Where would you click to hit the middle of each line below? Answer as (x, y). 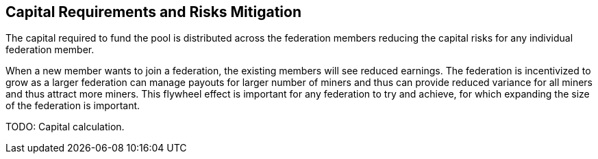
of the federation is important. (73, 106)
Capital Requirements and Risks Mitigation (153, 12)
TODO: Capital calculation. (65, 127)
